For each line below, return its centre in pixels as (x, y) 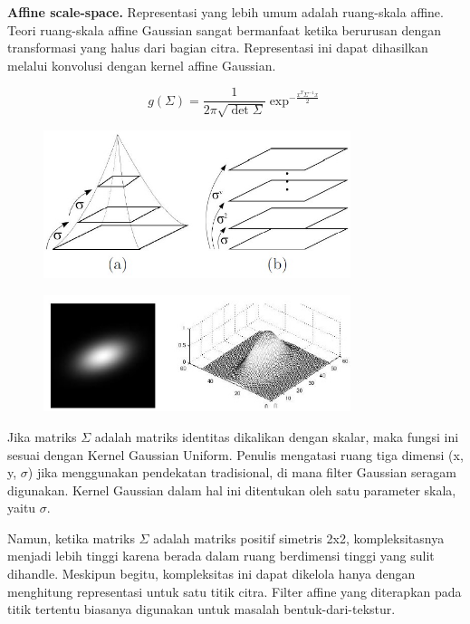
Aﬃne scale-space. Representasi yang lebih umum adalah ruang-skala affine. (225, 12)
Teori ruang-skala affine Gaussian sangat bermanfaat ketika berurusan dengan (225, 29)
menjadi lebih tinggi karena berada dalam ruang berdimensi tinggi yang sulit (221, 556)
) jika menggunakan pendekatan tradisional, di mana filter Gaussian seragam (242, 472)
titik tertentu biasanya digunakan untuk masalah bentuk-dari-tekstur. (201, 609)
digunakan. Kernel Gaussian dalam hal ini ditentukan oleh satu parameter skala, (232, 490)
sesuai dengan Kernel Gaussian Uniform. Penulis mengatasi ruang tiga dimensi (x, (235, 454)
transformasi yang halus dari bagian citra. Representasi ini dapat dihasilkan (218, 48)
